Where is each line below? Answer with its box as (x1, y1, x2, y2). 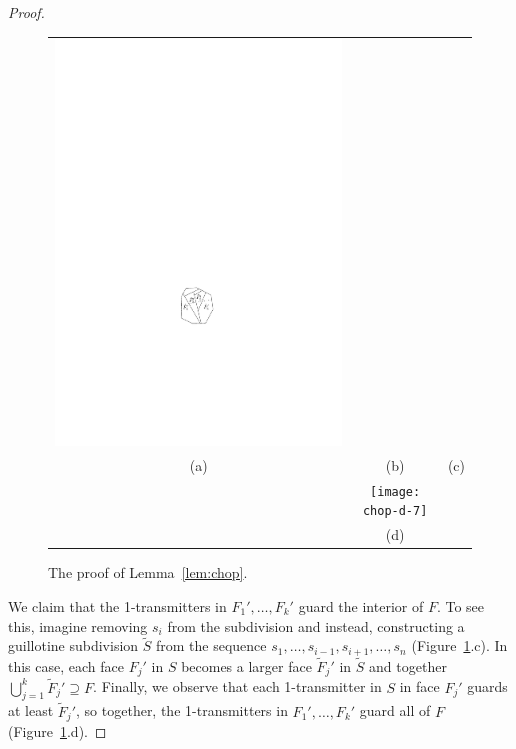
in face (399, 676, 440, 697)
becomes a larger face (181, 656, 312, 677)
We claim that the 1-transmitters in (8, 595, 227, 616)
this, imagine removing (8, 615, 148, 636)
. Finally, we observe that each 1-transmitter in (93, 676, 382, 697)
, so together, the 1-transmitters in (76, 700, 288, 721)
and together (369, 656, 447, 677)
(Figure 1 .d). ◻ (8, 721, 107, 742)
